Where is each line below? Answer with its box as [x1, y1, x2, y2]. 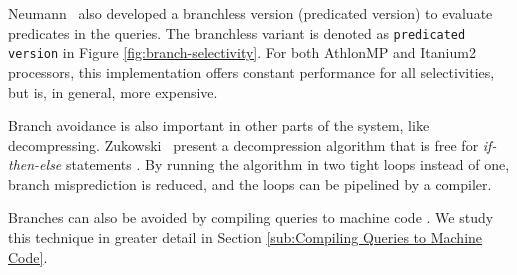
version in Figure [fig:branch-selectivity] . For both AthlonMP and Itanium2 [8, 42, 476, 63]
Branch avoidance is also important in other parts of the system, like [8, 115, 430, 136]
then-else [8, 154, 62, 175]
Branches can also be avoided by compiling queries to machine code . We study [8, 207, 494, 228]
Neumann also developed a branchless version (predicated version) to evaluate [8, 3, 493, 23]
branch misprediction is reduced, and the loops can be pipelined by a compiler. [8, 173, 492, 194]
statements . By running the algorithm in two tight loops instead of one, [65, 154, 510, 175]
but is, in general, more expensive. [8, 81, 218, 102]
